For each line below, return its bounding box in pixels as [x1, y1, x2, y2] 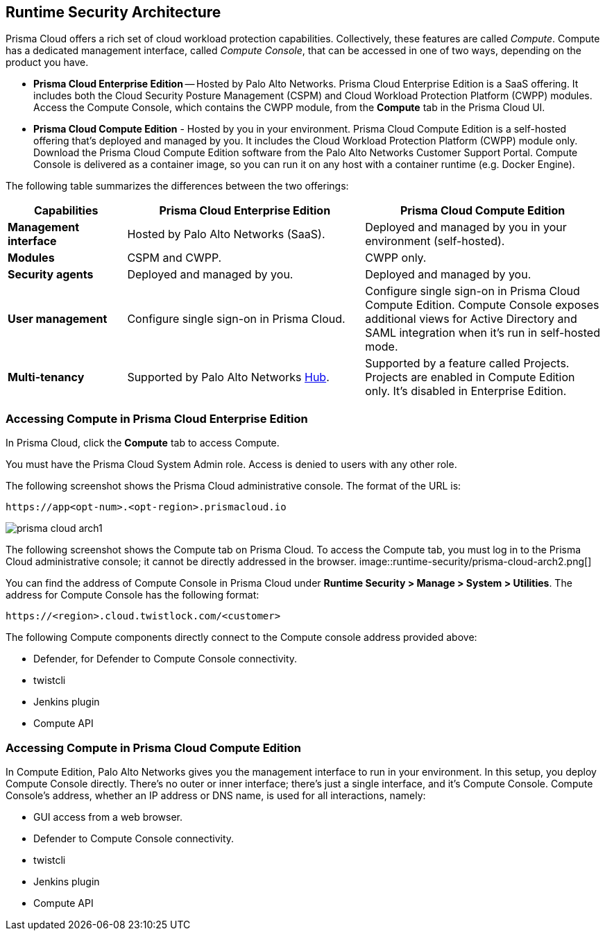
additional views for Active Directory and [365, 312, 577, 326]
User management [8, 312, 108, 326]
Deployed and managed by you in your [365, 220, 567, 235]
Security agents [8, 267, 94, 282]
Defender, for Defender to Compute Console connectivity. [33, 653, 298, 665]
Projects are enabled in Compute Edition [365, 370, 575, 385]
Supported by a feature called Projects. [365, 356, 570, 371]
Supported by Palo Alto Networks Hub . [127, 370, 330, 385]
